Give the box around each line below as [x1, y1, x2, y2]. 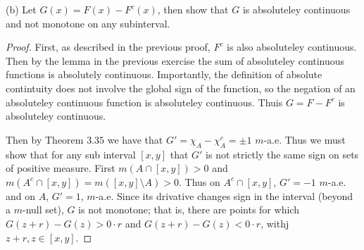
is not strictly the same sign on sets [206, 146, 359, 161]
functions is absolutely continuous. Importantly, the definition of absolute [6, 67, 322, 82]
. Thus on [179, 174, 220, 189]
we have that [107, 132, 163, 146]
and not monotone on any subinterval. [6, 15, 170, 30]
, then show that [157, 2, 229, 16]
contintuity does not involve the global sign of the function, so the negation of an [6, 80, 356, 95]
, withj [261, 215, 289, 230]
